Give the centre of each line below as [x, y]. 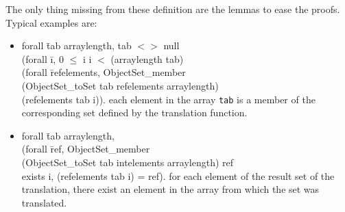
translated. [44, 202]
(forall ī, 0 [43, 58]
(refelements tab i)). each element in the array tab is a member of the [168, 99]
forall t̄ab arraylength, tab [76, 45]
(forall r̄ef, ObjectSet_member [86, 149]
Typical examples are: [51, 22]
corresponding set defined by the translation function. [134, 112]
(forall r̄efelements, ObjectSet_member [104, 72]
